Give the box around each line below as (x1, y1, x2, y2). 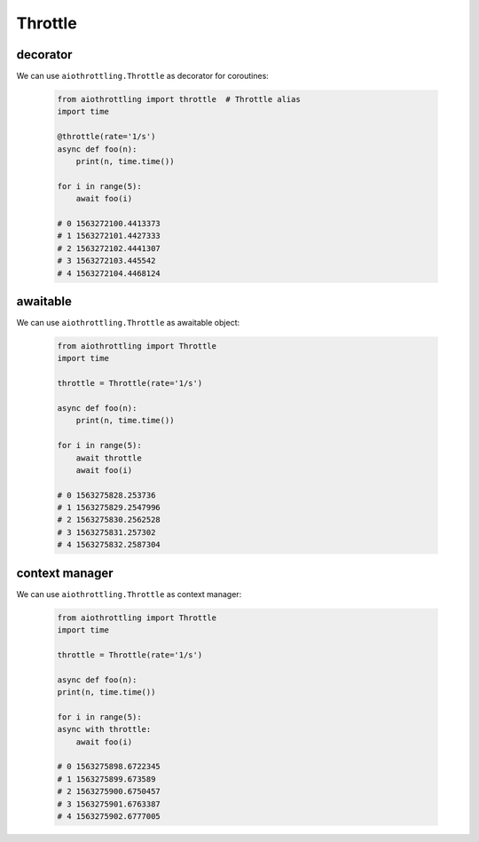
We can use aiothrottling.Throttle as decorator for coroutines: (16, 71, 270, 82)
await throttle (75, 452, 142, 463)
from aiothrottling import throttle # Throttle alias (57, 94, 301, 105)
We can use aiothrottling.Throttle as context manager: (16, 588, 242, 599)
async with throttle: (57, 724, 152, 735)
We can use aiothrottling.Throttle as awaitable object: (16, 318, 239, 328)
